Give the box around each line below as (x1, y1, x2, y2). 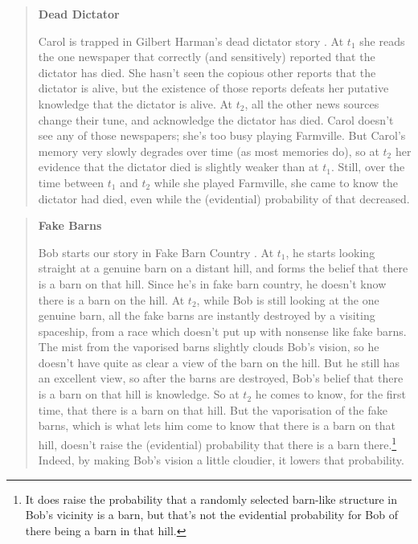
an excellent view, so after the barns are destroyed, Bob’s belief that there (38, 370, 404, 387)
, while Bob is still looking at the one (196, 291, 379, 308)
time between (38, 174, 104, 190)
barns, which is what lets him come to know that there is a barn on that (38, 417, 395, 434)
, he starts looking (285, 243, 375, 260)
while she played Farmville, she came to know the (154, 174, 399, 190)
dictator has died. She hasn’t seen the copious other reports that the (38, 63, 376, 80)
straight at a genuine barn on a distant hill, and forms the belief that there (38, 260, 408, 276)
